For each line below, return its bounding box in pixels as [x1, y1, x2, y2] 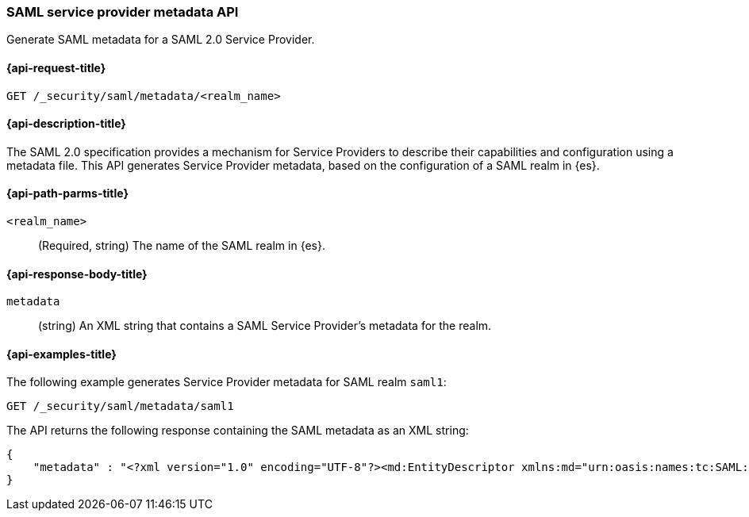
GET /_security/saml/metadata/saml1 [6, 400, 234, 413]
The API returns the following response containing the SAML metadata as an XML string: [6, 423, 469, 438]
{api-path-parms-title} [6, 186, 129, 201]
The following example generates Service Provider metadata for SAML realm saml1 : [6, 375, 447, 389]
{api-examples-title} [6, 347, 117, 361]
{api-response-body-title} [6, 266, 148, 281]
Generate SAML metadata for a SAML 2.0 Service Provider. [6, 33, 315, 47]
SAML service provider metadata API [6, 4, 239, 20]
